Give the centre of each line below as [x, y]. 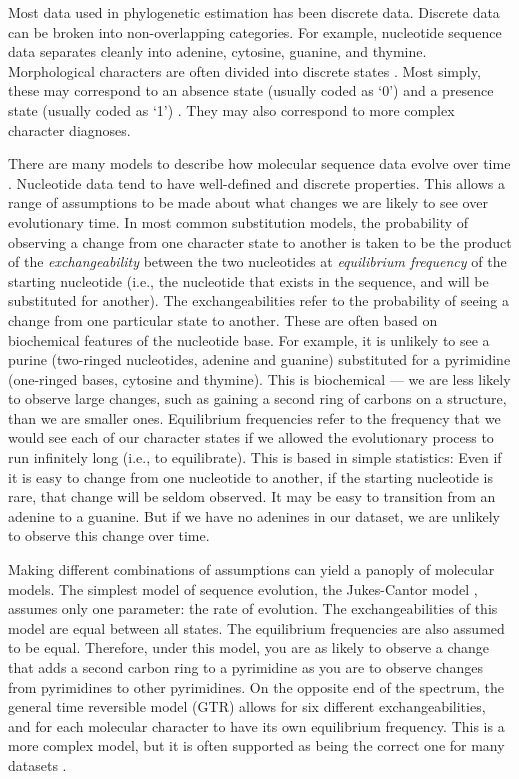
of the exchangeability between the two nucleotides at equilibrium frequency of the [257, 261]
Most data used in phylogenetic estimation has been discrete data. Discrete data [254, 12]
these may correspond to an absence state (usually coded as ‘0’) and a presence [251, 90]
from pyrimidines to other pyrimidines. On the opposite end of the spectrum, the [256, 686]
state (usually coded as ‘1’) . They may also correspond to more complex [231, 109]
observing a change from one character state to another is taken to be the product [260, 241]
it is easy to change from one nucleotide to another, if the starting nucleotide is [250, 476]
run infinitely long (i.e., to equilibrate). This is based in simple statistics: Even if [255, 457]
